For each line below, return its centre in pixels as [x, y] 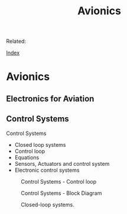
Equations [27, 157]
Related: [16, 41]
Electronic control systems [47, 170]
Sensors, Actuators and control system [62, 163]
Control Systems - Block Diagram [61, 193]
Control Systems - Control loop [59, 181]
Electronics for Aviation [50, 98]
